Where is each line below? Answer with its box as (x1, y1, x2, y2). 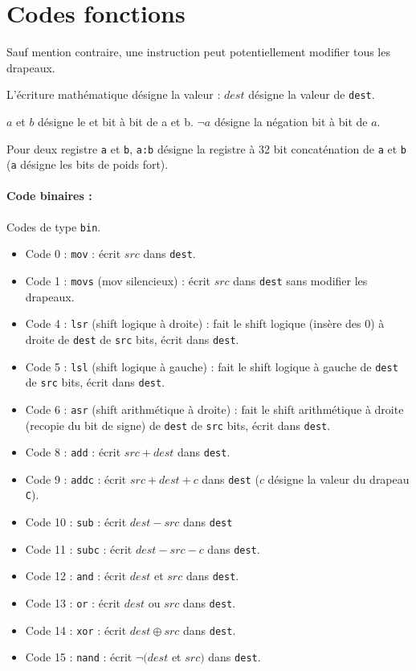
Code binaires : (6, 187, 92, 204)
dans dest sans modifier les (233, 272, 368, 288)
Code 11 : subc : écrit (25, 540, 133, 557)
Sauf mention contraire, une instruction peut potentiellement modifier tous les (6, 43, 390, 60)
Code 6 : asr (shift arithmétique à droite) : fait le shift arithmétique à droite (25, 400, 404, 417)
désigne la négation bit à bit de (214, 113, 368, 129)
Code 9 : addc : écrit (25, 470, 127, 487)
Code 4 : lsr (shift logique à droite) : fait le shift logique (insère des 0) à (25, 315, 385, 332)
